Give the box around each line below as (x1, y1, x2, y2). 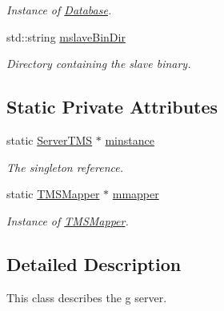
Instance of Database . (6, 2, 112, 18)
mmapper (112, 185, 159, 202)
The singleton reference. (6, 158, 124, 175)
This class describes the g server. (6, 289, 167, 305)
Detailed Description (6, 251, 182, 276)
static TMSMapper (6, 185, 100, 202)
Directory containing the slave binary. (6, 55, 191, 72)
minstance (105, 131, 154, 148)
